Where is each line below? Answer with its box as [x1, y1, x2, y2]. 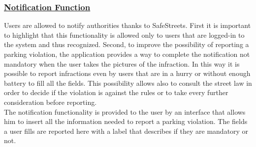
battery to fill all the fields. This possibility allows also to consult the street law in [4, 77, 252, 88]
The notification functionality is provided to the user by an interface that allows [4, 106, 246, 117]
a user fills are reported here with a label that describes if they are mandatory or [4, 125, 249, 136]
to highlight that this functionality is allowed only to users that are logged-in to [4, 29, 245, 40]
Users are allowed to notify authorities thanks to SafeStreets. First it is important [4, 20, 251, 30]
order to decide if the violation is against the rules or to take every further [4, 87, 228, 98]
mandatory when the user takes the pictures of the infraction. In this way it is [4, 58, 240, 69]
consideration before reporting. [4, 97, 97, 107]
